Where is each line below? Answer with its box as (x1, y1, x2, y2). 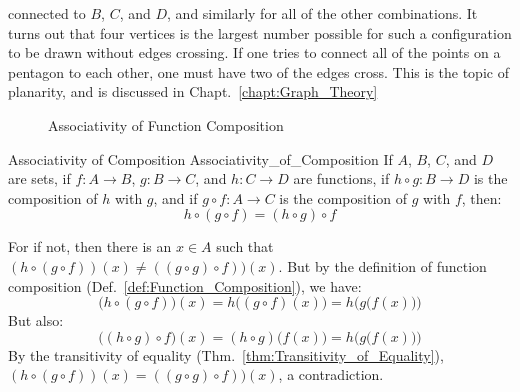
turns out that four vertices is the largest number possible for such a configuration (8, 22, 512, 43)
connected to (8, 3, 86, 23)
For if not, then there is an (8, 236, 172, 257)
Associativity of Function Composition (48, 114, 284, 135)
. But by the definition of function (278, 255, 487, 276)
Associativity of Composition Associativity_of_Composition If (8, 148, 393, 169)
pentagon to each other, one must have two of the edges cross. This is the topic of (8, 61, 509, 82)
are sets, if (8, 168, 71, 189)
